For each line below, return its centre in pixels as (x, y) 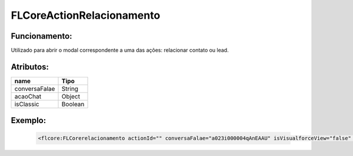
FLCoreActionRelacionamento (86, 15)
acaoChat (28, 96)
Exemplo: (29, 121)
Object (71, 96)
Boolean (73, 104)
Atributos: (30, 67)
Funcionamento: (42, 36)
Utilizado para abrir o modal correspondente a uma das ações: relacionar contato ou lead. (120, 50)
